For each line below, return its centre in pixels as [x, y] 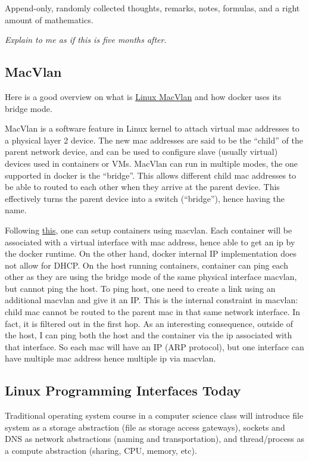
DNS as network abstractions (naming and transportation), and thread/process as [155, 439]
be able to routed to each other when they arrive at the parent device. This [142, 187]
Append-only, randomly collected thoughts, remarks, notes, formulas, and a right [152, 8]
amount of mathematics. [49, 19]
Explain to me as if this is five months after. [86, 40]
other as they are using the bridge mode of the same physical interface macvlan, [151, 277]
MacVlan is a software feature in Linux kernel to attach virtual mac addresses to [152, 128]
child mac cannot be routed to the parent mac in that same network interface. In [153, 312]
